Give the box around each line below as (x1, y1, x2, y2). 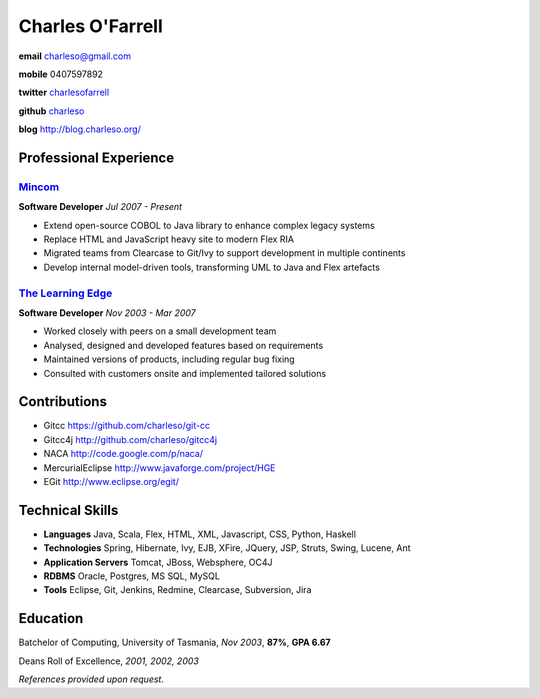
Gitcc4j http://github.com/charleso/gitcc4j (43, 433, 218, 445)
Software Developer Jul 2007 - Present (18, 201, 183, 213)
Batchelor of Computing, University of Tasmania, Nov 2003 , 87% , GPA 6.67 (18, 636, 332, 649)
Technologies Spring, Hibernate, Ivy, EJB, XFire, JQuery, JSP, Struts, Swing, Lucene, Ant (43, 542, 411, 554)
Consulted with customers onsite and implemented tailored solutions (43, 367, 327, 379)
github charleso (18, 105, 85, 117)
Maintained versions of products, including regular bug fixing (43, 353, 295, 365)
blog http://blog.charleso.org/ (18, 123, 142, 135)
